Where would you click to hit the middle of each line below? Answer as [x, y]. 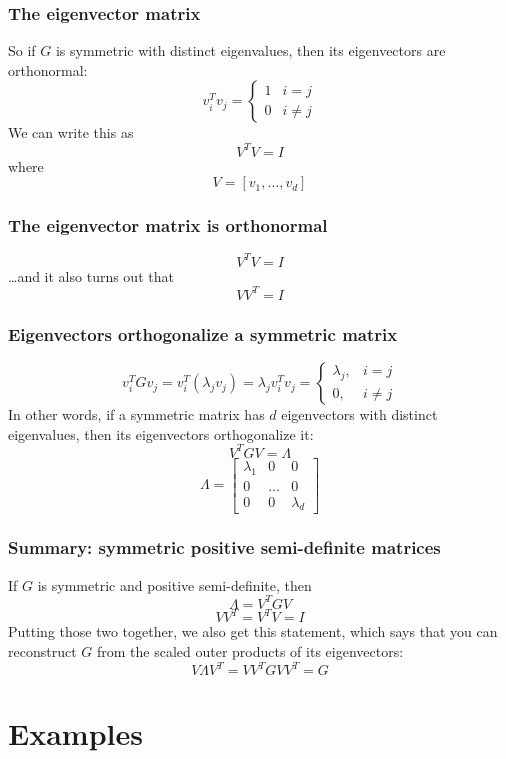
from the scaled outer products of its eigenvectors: [250, 650]
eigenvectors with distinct [359, 414]
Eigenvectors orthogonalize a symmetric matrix [203, 333]
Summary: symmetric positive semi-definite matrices [224, 547]
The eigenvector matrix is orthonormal [168, 225]
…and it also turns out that [91, 275]
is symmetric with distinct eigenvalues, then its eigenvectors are [250, 50]
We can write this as [71, 132]
